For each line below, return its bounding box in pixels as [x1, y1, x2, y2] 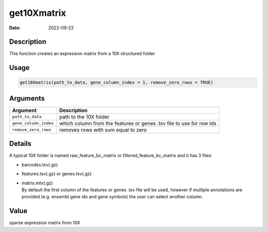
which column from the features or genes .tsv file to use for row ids [59, 119, 217, 126]
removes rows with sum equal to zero [59, 126, 147, 133]
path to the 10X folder [59, 113, 110, 120]
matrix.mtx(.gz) [21, 180, 53, 186]
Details [9, 139, 32, 148]
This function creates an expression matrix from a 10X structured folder [9, 51, 155, 57]
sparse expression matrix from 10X [9, 220, 80, 226]
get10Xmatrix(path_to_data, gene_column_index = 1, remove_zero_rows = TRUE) [19, 80, 213, 85]
